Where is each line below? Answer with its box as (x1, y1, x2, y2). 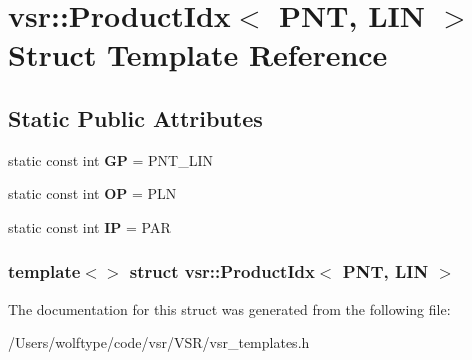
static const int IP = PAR (8, 216, 171, 237)
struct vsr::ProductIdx (129, 259, 315, 284)
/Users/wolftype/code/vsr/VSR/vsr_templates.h (8, 332, 310, 353)
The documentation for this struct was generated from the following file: (8, 298, 451, 319)
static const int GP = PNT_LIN (8, 149, 214, 170)
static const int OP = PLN (8, 183, 177, 204)
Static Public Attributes (8, 102, 263, 133)
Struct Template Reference (8, 34, 388, 75)
